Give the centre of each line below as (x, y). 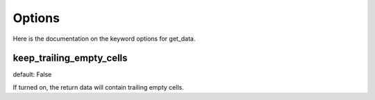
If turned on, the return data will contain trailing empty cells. (98, 87)
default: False (32, 74)
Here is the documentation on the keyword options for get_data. (104, 39)
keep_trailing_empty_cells (70, 58)
